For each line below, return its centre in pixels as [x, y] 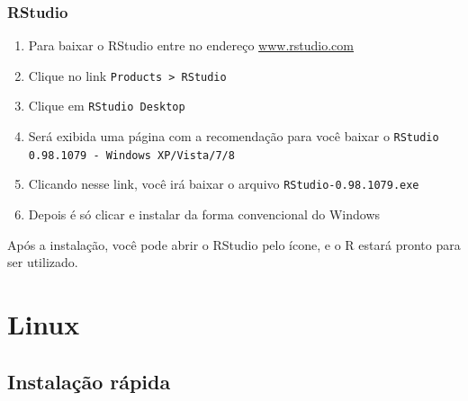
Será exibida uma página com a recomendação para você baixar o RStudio [234, 136]
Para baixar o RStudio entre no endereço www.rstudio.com [191, 45]
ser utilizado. [43, 262]
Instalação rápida [89, 381]
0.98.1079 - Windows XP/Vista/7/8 [131, 155]
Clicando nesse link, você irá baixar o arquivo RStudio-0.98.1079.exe [224, 184]
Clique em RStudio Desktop [107, 106]
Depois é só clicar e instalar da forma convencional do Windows [204, 214]
